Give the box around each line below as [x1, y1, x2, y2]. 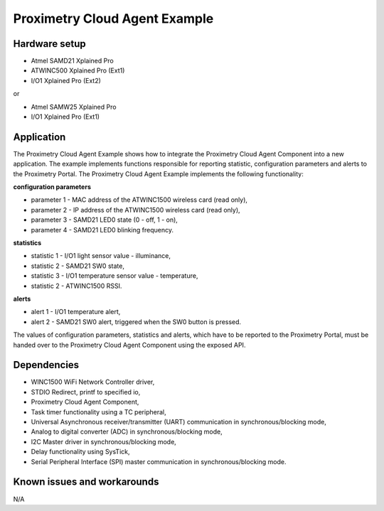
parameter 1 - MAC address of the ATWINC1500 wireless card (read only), [31, 195, 248, 204]
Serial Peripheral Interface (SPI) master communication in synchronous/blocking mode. [31, 457, 287, 466]
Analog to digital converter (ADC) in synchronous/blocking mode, [31, 427, 223, 436]
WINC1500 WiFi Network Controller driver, [31, 377, 155, 387]
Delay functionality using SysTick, [31, 448, 130, 456]
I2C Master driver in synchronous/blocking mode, [31, 437, 177, 446]
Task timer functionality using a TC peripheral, [31, 407, 166, 416]
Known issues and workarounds [13, 476, 159, 488]
